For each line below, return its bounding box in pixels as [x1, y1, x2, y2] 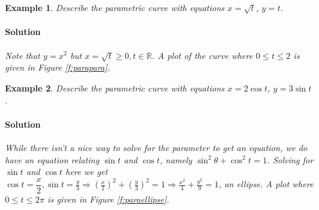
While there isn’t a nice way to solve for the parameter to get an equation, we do [5, 141, 307, 154]
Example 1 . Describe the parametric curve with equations [5, 1, 225, 14]
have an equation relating [5, 153, 99, 166]
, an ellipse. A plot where [218, 177, 313, 190]
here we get [65, 165, 108, 178]
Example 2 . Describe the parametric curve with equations [5, 81, 225, 94]
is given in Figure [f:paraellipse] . [47, 192, 169, 205]
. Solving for [267, 153, 313, 166]
